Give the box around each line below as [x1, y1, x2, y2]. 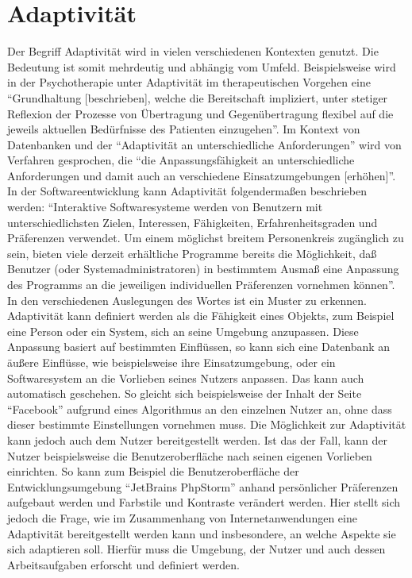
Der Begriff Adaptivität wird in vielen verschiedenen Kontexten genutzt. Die [7, 43, 379, 60]
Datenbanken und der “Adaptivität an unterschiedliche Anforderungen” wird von [7, 136, 402, 152]
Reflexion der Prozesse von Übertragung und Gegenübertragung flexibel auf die [7, 105, 394, 121]
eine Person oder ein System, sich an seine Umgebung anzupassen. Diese [7, 322, 359, 339]
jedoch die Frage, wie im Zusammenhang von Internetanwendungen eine [7, 509, 357, 526]
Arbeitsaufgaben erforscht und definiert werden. [7, 556, 240, 572]
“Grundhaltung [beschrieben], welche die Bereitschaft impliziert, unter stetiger [7, 89, 388, 106]
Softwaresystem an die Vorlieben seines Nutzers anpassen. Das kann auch [7, 369, 364, 386]
